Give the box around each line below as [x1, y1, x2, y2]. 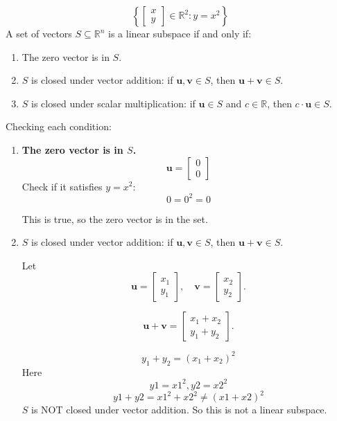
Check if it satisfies [21, 179, 103, 193]
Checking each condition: [6, 119, 112, 134]
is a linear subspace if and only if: [108, 26, 252, 40]
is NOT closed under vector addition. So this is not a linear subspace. [31, 402, 327, 417]
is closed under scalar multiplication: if [31, 96, 196, 110]
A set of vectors [6, 26, 72, 40]
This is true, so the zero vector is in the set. [21, 211, 208, 226]
